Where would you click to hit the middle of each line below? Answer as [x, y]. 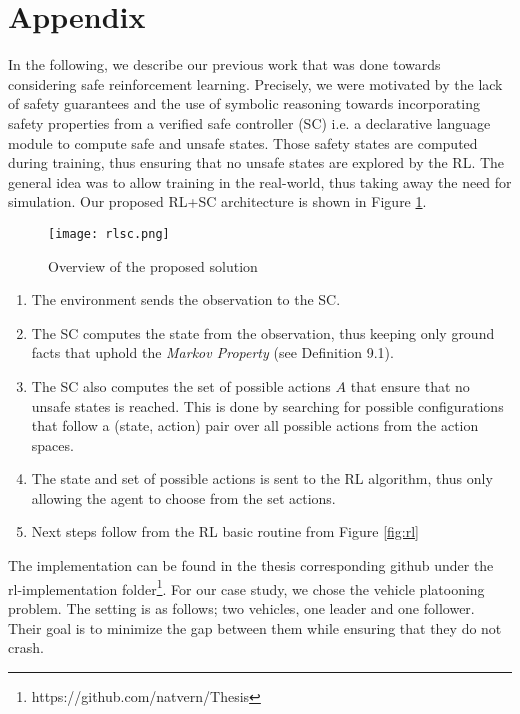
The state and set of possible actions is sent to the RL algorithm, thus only [262, 478]
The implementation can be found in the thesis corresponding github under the [251, 565]
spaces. [52, 444]
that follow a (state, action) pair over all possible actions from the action [255, 425]
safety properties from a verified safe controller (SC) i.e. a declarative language [249, 122]
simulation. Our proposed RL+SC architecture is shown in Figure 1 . [217, 201]
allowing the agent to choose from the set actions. [183, 497]
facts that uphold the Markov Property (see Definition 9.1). [212, 352]
